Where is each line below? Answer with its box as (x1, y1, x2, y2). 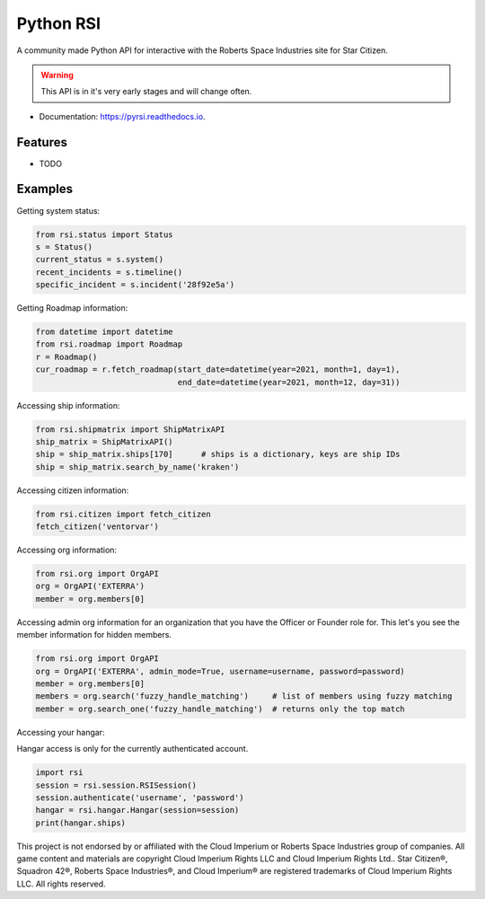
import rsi (35, 768, 84, 778)
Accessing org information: (16, 544, 117, 556)
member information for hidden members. (16, 630, 172, 640)
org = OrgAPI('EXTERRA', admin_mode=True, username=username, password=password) (35, 665, 406, 676)
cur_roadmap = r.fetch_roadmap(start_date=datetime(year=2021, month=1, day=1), (35, 365, 401, 375)
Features (16, 135, 67, 150)
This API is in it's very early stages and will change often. (40, 86, 252, 97)
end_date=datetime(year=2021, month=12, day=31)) (177, 377, 401, 387)
